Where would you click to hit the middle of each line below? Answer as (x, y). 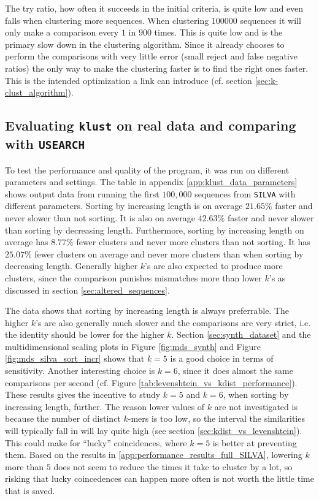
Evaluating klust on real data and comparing (151, 125)
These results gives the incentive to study (83, 394)
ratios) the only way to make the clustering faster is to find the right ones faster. (157, 68)
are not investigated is (256, 406)
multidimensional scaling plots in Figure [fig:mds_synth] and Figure (133, 346)
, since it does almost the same (235, 371)
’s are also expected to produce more (214, 266)
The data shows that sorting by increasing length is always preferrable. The (147, 310)
